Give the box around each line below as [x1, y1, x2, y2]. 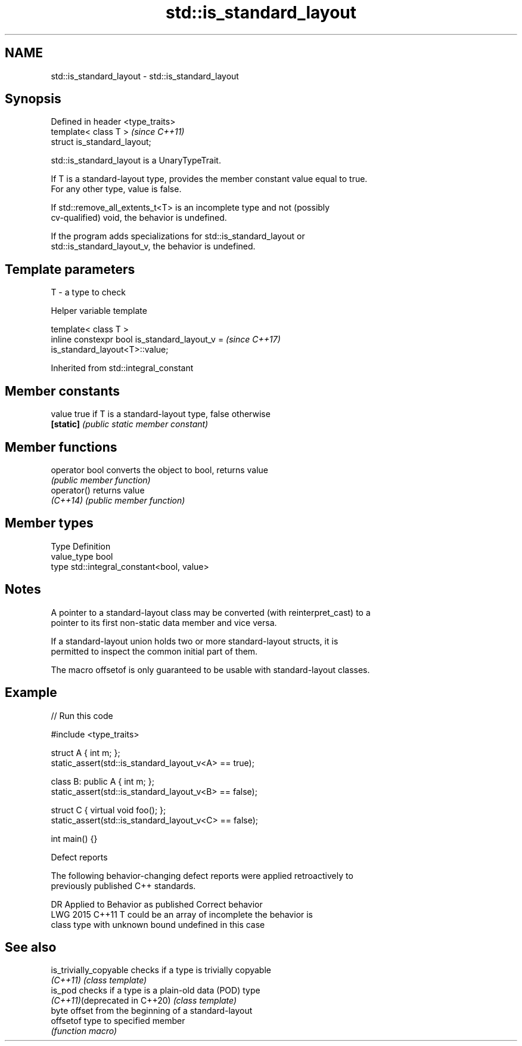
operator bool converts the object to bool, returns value [51, 464, 268, 475]
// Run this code [51, 710, 113, 721]
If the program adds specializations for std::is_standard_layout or [51, 231, 305, 242]
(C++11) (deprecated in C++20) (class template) [51, 995, 237, 1006]
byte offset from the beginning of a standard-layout [51, 1005, 253, 1016]
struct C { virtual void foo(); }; [51, 804, 166, 815]
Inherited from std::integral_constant [51, 363, 194, 374]
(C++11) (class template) [51, 975, 147, 986]
